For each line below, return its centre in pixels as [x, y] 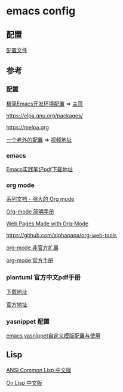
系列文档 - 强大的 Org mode [40, 199]
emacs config [41, 11]
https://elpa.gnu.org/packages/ [45, 116]
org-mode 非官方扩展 [32, 248]
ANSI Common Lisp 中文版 [39, 370]
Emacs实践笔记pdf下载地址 [40, 169]
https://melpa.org [27, 127]
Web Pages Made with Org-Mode [47, 224]
